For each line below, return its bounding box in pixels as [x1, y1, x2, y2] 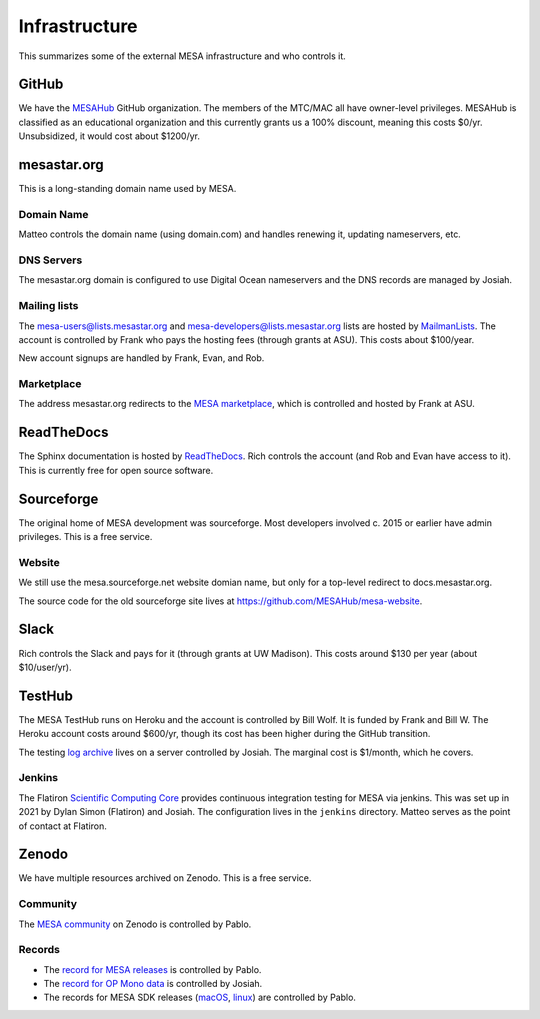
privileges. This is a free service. [18, 531, 153, 543]
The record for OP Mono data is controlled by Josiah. [43, 978, 263, 990]
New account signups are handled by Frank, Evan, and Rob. [18, 352, 265, 364]
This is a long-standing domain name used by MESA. [18, 183, 237, 195]
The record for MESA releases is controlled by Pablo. [43, 963, 262, 975]
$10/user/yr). [18, 661, 72, 673]
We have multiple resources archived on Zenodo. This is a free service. [18, 872, 312, 884]
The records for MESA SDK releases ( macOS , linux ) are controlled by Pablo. [43, 991, 357, 1004]
